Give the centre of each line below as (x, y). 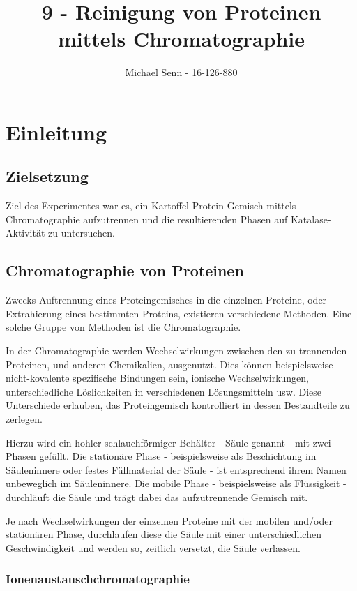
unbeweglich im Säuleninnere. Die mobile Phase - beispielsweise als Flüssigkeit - (176, 483)
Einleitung (56, 132)
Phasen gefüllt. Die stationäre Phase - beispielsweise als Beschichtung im (161, 456)
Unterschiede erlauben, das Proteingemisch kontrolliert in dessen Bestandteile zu (178, 405)
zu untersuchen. (82, 233)
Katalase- (311, 219)
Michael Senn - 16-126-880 (181, 72)
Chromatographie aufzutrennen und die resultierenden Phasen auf (147, 219)
